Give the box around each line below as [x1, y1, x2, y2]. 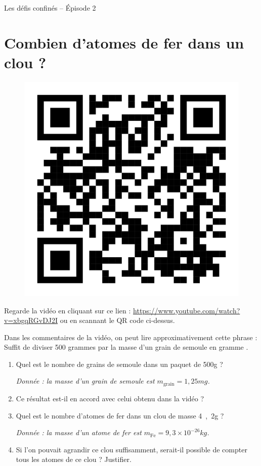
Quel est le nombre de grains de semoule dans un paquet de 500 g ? [16, 358, 223, 369]
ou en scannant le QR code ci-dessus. [60, 315, 175, 325]
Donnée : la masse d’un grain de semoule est [16, 376, 155, 386]
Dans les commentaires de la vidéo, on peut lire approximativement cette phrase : [4, 332, 257, 342]
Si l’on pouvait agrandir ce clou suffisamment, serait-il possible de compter [16, 444, 247, 454]
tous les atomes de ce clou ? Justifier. [16, 454, 132, 464]
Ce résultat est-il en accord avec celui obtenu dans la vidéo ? [16, 393, 204, 403]
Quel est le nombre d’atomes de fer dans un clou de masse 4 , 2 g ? [16, 410, 224, 421]
